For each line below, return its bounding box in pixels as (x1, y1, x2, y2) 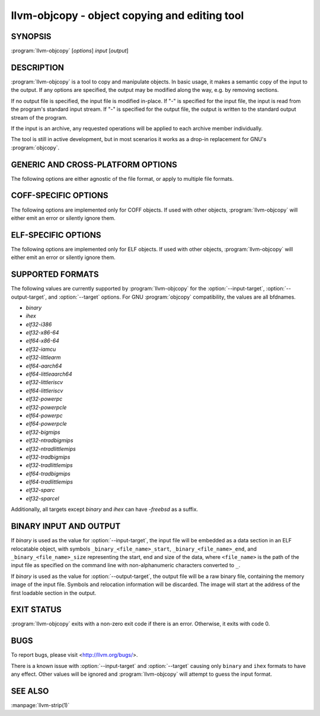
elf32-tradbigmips (25, 453, 71, 461)
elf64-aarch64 (25, 362, 62, 369)
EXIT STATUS (11, 605, 62, 615)
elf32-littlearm (25, 354, 62, 361)
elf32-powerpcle (25, 404, 67, 411)
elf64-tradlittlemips (25, 478, 73, 485)
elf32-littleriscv (25, 379, 63, 386)
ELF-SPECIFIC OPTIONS (11, 230, 101, 240)
